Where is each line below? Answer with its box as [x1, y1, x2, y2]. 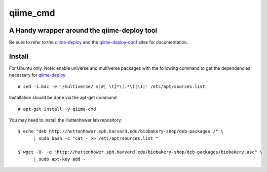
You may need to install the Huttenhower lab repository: [9, 117, 122, 123]
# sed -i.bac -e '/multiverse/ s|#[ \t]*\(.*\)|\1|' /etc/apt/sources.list [18, 84, 205, 89]
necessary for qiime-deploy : [9, 72, 67, 78]
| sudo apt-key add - [33, 156, 86, 162]
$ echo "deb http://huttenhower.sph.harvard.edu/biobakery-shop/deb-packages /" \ [18, 129, 224, 134]
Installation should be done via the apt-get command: [9, 94, 118, 101]
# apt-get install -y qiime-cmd [18, 106, 96, 112]
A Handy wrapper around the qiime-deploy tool [9, 26, 157, 35]
